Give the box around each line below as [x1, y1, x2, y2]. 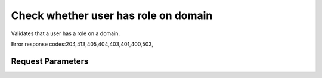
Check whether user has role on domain [11, 9, 213, 22]
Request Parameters [11, 56, 89, 66]
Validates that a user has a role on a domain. [11, 30, 120, 37]
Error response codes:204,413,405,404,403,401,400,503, [11, 40, 154, 48]
